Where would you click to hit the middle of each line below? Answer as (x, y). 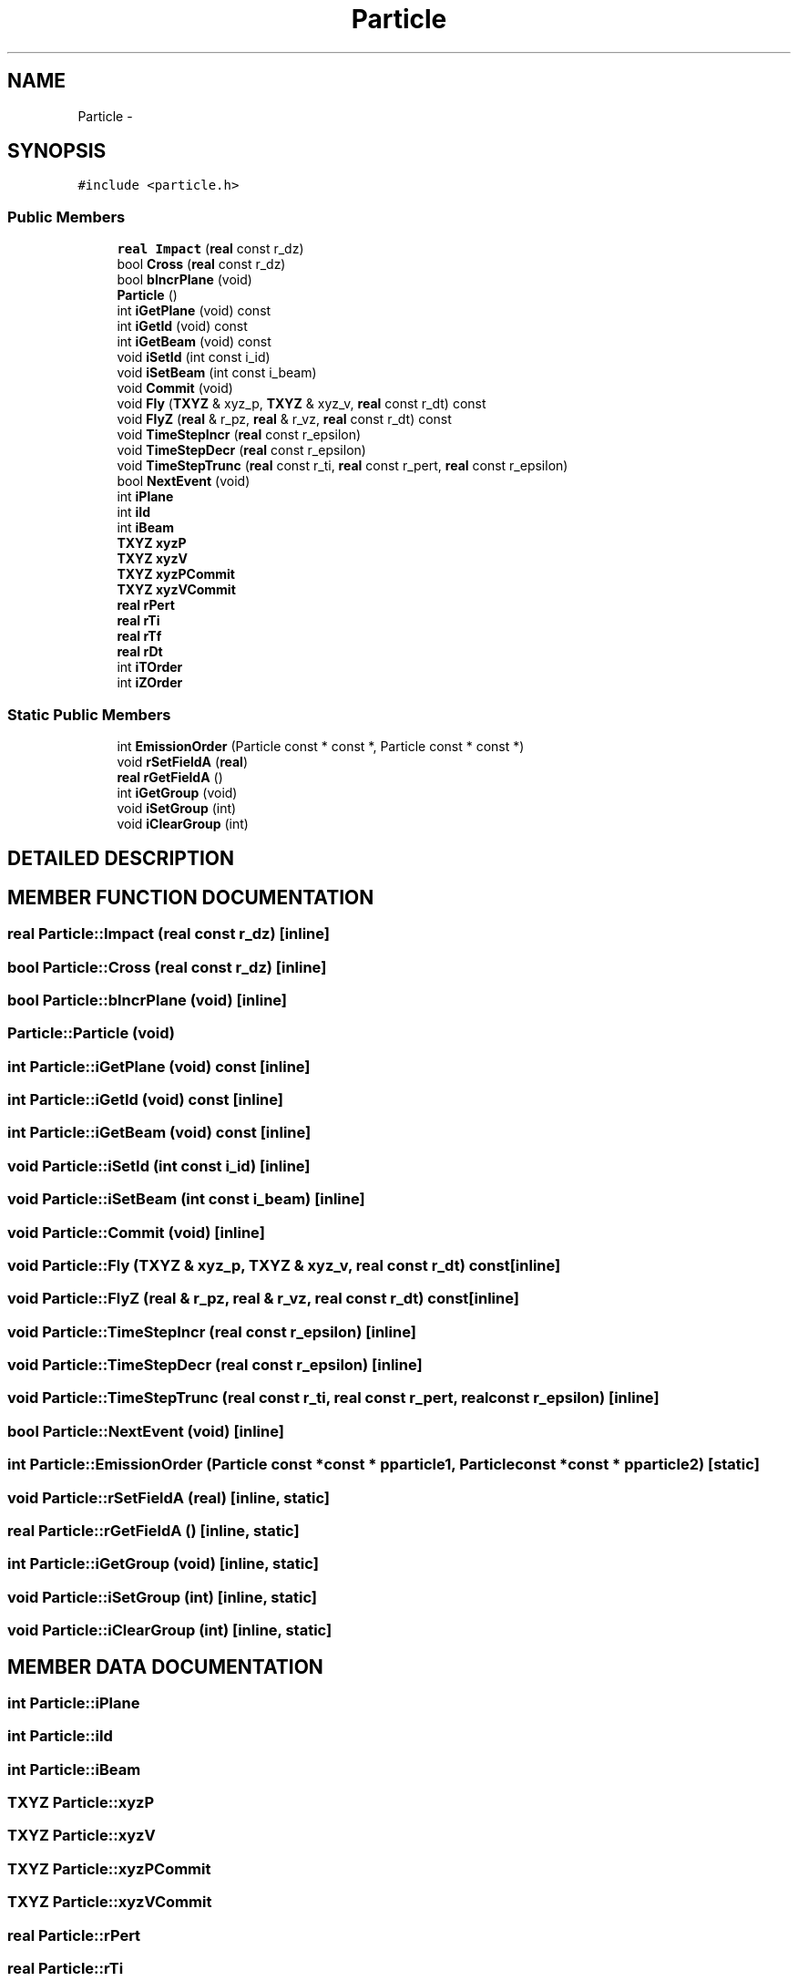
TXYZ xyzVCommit (176, 590)
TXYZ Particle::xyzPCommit (109, 1868)
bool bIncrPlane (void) (184, 280)
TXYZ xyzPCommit (176, 574)
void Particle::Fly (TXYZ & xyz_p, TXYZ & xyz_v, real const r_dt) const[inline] (284, 1265)
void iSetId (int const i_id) (194, 357)
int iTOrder (150, 667)
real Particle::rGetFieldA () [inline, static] (153, 1530)
